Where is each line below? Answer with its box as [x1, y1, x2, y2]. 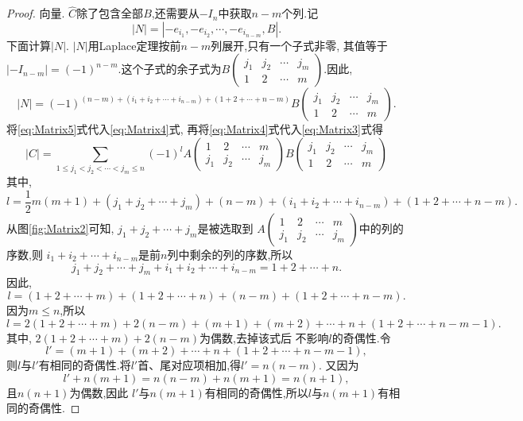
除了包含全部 [76, 5, 144, 21]
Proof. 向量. [6, 5, 65, 21]
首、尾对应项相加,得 [138, 357, 242, 373]
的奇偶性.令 [331, 329, 391, 346]
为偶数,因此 [69, 384, 129, 400]
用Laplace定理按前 [87, 37, 181, 53]
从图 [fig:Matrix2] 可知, [6, 219, 114, 236]
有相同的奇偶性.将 [38, 357, 131, 373]
